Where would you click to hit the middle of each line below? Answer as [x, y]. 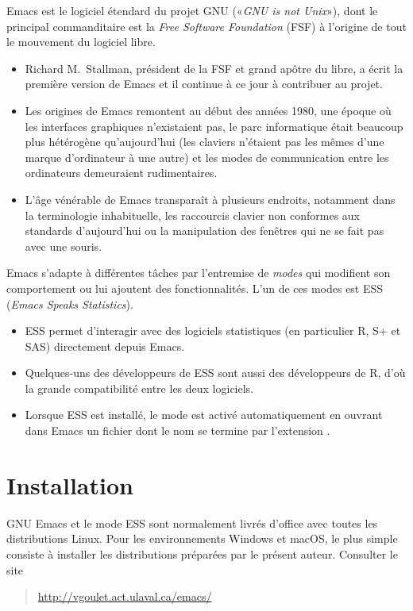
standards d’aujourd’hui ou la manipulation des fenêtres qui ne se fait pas [205, 231]
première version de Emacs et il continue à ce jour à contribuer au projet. [204, 84]
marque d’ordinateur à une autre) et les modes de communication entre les [207, 157]
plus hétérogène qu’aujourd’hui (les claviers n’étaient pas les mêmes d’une [205, 142]
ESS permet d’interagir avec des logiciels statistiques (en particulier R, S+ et [213, 330]
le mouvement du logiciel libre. [81, 42]
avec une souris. [64, 246]
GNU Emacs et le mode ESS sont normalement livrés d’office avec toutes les [192, 523]
